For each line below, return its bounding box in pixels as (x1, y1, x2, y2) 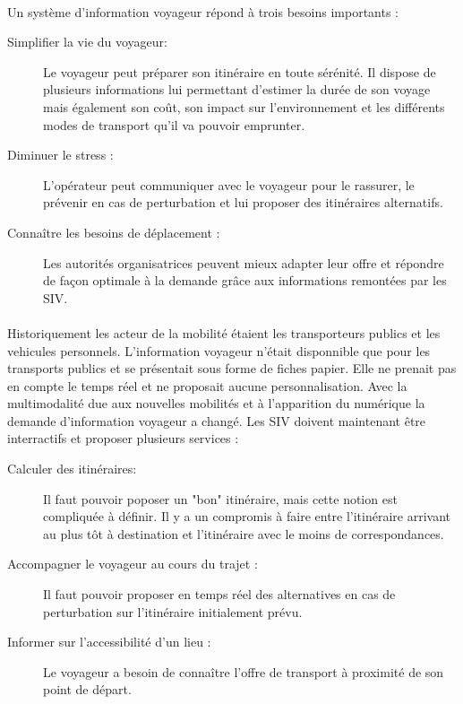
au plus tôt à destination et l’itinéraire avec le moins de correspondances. (43, 524, 444, 543)
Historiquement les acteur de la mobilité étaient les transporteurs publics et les (7, 323, 441, 342)
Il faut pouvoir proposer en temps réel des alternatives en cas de (43, 585, 396, 604)
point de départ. (43, 680, 132, 699)
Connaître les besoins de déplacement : (7, 222, 220, 241)
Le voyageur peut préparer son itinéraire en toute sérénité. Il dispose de (43, 62, 436, 81)
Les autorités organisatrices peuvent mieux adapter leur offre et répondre (43, 253, 444, 272)
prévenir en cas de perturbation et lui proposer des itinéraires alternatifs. (43, 193, 443, 212)
